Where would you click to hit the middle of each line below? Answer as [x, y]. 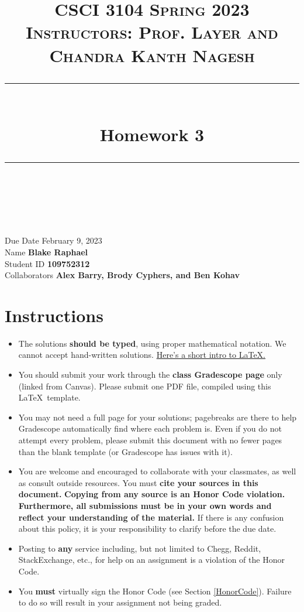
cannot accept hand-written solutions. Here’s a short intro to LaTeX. [142, 355]
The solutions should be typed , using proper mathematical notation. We [152, 343]
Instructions [54, 315]
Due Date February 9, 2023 [53, 240]
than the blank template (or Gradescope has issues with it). [125, 451]
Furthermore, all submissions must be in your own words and [145, 505]
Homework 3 [152, 134]
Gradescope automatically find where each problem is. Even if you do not [150, 428]
